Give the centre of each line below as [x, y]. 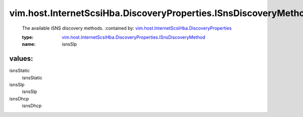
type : [28, 37]
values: [21, 59]
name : [29, 44]
